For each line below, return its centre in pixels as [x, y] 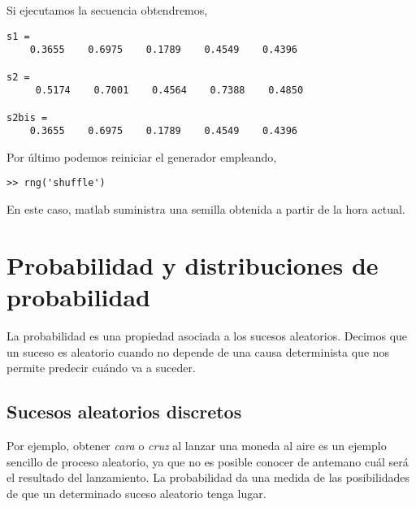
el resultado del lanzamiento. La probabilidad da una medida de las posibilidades [208, 477]
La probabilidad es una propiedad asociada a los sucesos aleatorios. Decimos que [207, 336]
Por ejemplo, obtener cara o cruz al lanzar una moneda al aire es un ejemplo [197, 445]
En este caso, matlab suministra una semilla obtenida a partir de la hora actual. [206, 209]
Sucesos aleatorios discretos [124, 412]
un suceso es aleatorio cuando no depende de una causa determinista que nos [198, 351]
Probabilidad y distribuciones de [193, 264]
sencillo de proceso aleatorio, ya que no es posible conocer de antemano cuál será [208, 461]
